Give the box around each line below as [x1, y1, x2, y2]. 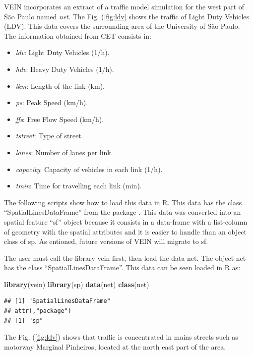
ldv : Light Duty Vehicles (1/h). [15, 47, 110, 58]
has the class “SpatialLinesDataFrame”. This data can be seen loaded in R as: [4, 262, 241, 273]
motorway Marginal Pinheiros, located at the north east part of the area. [4, 341, 226, 352]
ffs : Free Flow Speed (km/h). [15, 114, 104, 124]
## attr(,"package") [4, 307, 72, 315]
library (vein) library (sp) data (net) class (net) [4, 279, 149, 289]
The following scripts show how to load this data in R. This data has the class [4, 197, 242, 207]
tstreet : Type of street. [15, 130, 83, 141]
